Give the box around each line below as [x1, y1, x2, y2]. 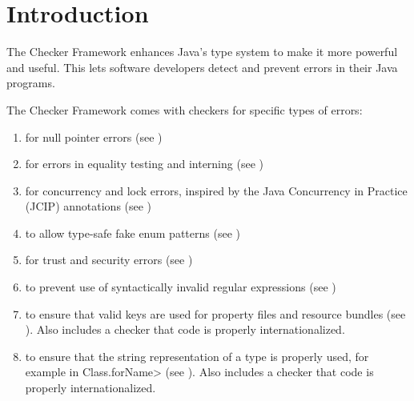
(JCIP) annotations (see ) [25, 198, 152, 215]
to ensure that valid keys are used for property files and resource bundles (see [25, 305, 406, 322]
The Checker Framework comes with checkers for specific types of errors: [6, 101, 363, 118]
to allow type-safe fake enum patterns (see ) [25, 224, 240, 241]
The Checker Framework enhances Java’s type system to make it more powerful [6, 43, 398, 60]
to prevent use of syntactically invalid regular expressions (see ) [25, 279, 336, 295]
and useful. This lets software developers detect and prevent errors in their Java [6, 58, 398, 75]
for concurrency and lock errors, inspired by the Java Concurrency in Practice [25, 182, 408, 198]
